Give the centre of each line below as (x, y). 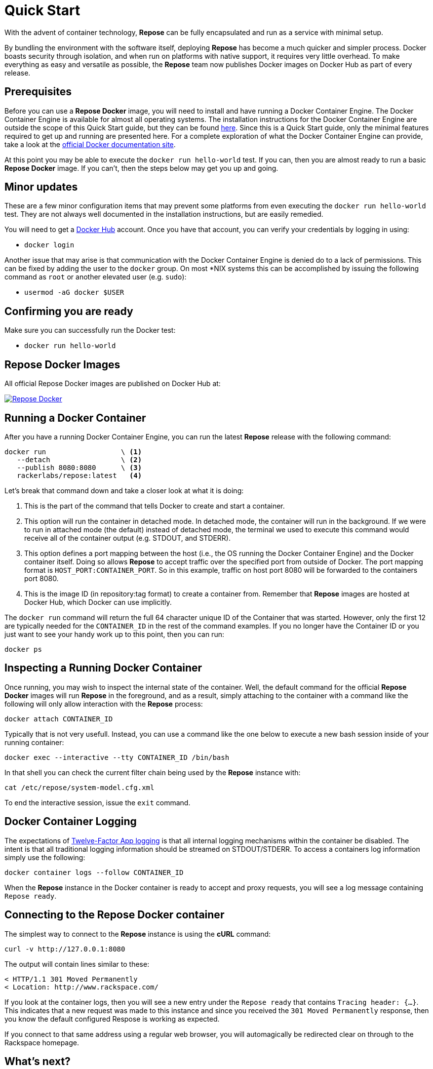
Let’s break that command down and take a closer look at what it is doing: (124, 490)
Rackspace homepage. (42, 1042)
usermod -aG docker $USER (74, 293)
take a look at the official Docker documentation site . (90, 144)
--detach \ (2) (79, 459)
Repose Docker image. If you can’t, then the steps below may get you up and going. (141, 168)
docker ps (23, 649)
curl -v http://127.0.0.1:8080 (65, 949)
